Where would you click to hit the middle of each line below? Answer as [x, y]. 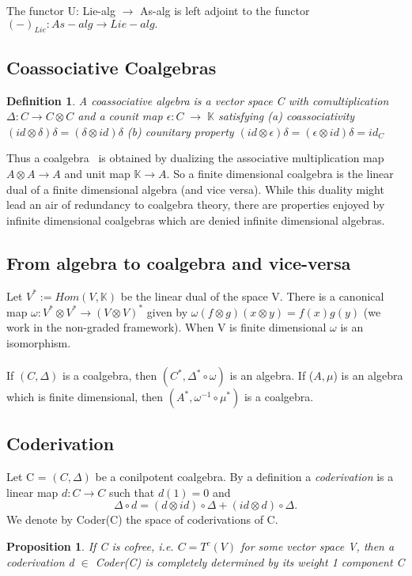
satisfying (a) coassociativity [287, 116]
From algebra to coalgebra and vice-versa [179, 262]
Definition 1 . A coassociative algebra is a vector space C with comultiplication [198, 100]
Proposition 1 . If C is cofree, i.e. [90, 546]
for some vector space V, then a [318, 546]
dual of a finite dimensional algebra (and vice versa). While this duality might [195, 189]
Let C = [26, 477]
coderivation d [40, 561]
